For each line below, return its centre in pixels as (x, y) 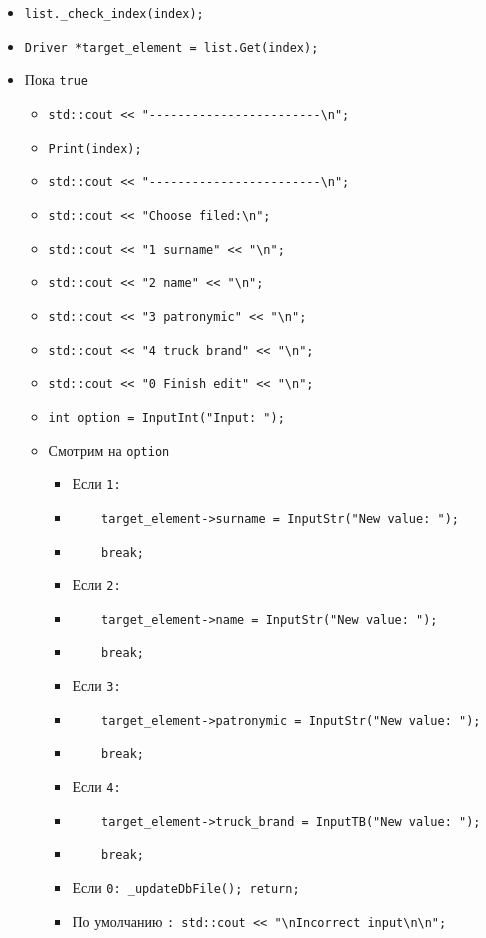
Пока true (56, 79)
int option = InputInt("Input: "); (166, 417)
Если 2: (96, 584)
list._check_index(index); (114, 14)
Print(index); (95, 148)
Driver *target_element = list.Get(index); (171, 47)
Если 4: (96, 786)
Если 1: (96, 483)
